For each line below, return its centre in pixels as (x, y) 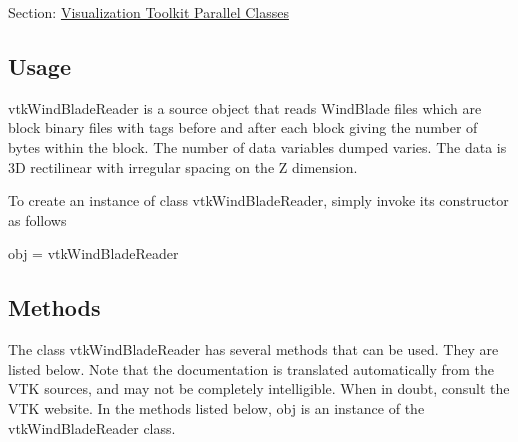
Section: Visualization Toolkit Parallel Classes (148, 12)
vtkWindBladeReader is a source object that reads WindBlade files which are (245, 107)
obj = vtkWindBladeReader (93, 253)
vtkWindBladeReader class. (92, 427)
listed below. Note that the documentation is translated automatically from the (251, 368)
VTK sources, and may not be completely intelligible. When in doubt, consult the (259, 388)
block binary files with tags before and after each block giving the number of (243, 127)
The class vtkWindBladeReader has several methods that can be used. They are (253, 349)
